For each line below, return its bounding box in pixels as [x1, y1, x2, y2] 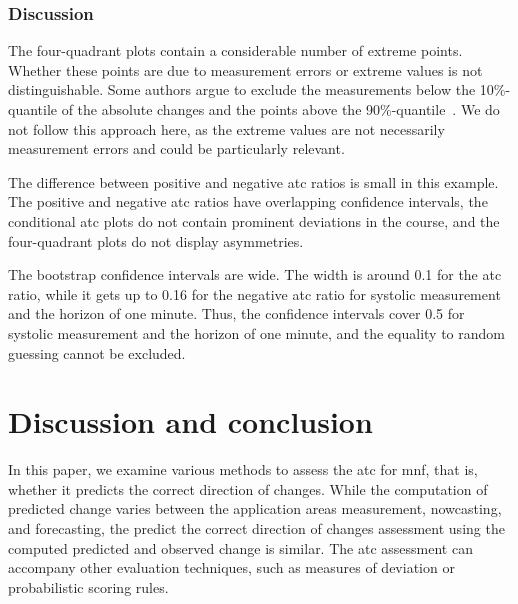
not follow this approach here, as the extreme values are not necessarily [8, 118, 445, 139]
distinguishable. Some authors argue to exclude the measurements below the [8, 79, 476, 100]
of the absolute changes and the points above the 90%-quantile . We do [61, 99, 500, 119]
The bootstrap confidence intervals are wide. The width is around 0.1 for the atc [8, 264, 502, 285]
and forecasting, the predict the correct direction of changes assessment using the [8, 518, 505, 539]
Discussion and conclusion [8, 401, 373, 442]
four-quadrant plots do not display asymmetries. [8, 230, 304, 251]
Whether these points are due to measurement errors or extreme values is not [8, 59, 483, 80]
